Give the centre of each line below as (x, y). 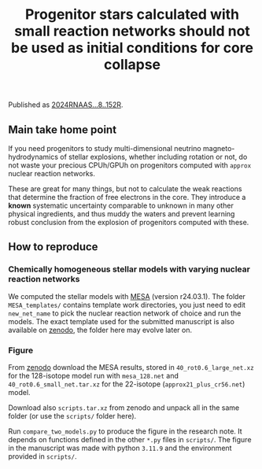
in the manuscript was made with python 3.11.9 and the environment (120, 448)
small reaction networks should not (132, 31)
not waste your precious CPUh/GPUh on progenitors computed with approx (130, 165)
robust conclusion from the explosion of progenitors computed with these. (129, 222)
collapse (132, 65)
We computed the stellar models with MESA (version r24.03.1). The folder (127, 296)
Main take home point (62, 129)
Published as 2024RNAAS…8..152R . (66, 105)
